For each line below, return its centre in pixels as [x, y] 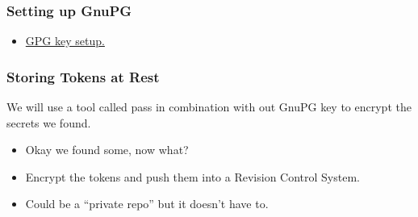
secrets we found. [49, 122]
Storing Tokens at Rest [83, 76]
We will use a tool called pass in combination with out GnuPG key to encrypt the [209, 107]
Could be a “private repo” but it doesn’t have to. [147, 204]
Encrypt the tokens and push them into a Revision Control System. [192, 176]
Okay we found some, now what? [107, 150]
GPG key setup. [65, 41]
